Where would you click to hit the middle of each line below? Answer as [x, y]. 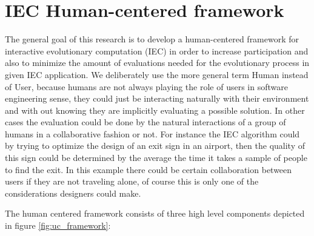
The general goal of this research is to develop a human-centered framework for [152, 39]
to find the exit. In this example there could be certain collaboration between [149, 169]
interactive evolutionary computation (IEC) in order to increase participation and [157, 51]
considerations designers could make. [73, 193]
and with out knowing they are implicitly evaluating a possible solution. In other [155, 110]
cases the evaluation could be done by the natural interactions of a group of [145, 122]
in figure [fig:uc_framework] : [58, 225]
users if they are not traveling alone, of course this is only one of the [132, 181]
